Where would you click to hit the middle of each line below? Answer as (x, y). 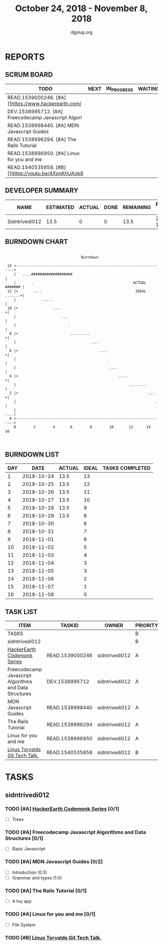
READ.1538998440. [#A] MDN (43, 125)
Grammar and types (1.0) (37, 878)
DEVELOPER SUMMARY (42, 190)
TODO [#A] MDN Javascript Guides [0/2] (54, 862)
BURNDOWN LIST (32, 454)
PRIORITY (147, 625)
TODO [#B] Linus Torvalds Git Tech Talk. (53, 938)
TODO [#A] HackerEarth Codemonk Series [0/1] (62, 809)
